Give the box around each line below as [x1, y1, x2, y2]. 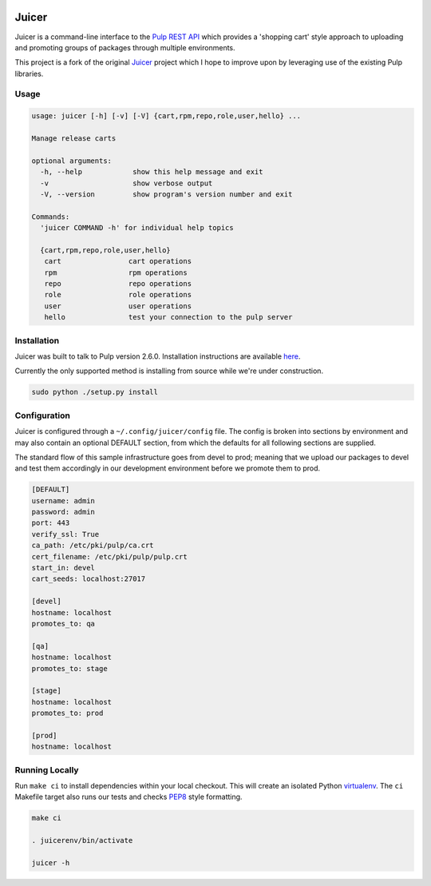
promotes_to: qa [31, 619, 96, 628]
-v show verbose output [40, 178, 213, 188]
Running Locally [14, 764, 79, 775]
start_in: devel [31, 563, 96, 572]
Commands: [31, 212, 70, 221]
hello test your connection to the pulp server [44, 312, 293, 322]
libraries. [14, 69, 44, 78]
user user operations [44, 301, 192, 311]
